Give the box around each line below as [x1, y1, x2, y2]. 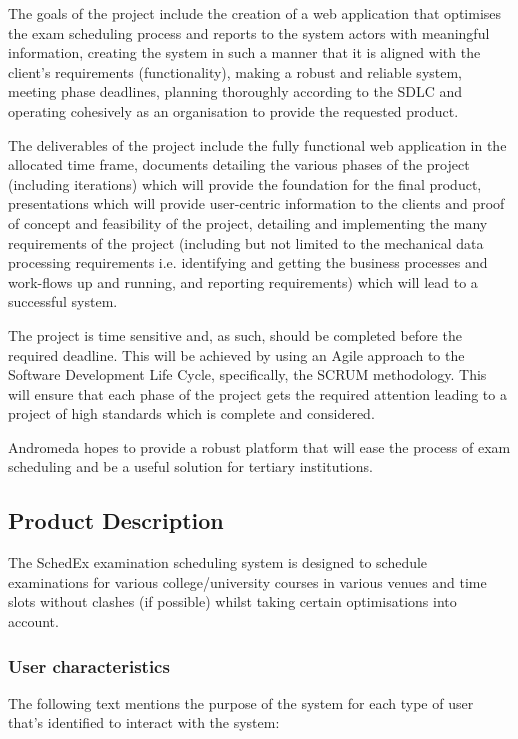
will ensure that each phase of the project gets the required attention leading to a [8, 383, 507, 404]
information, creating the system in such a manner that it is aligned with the [8, 42, 481, 63]
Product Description [8, 505, 224, 536]
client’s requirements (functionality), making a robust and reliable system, [8, 61, 463, 82]
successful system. [8, 291, 118, 312]
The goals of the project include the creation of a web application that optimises [8, 3, 502, 23]
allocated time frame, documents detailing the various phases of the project [8, 154, 470, 175]
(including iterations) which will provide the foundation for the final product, [8, 173, 482, 194]
